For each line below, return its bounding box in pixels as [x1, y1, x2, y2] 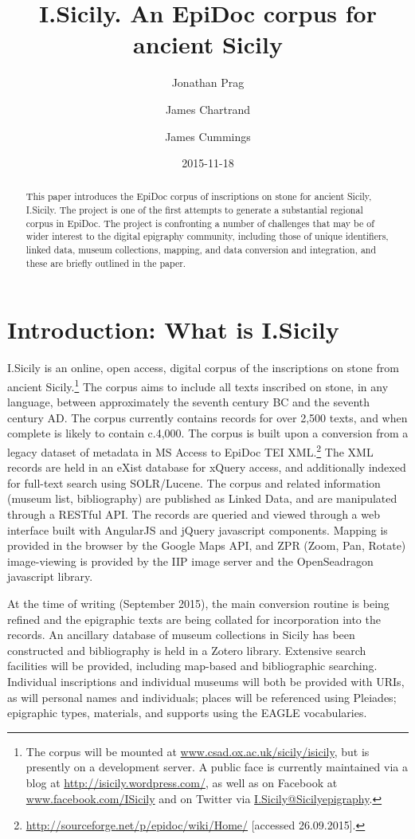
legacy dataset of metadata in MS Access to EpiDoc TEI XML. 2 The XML [7, 441, 374, 460]
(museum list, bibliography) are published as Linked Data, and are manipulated [7, 490, 397, 507]
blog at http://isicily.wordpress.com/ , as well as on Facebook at [25, 774, 338, 790]
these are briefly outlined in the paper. [25, 256, 186, 269]
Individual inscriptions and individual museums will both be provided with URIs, [7, 672, 405, 689]
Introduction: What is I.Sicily [7, 313, 339, 346]
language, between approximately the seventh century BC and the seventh [7, 394, 370, 410]
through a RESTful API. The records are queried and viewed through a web [7, 506, 380, 523]
